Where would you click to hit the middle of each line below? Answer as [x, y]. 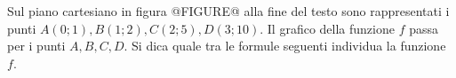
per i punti [36, 46]
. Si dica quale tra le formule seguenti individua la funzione [285, 46]
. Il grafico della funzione [327, 28]
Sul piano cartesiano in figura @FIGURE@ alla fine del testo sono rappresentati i [228, 11]
